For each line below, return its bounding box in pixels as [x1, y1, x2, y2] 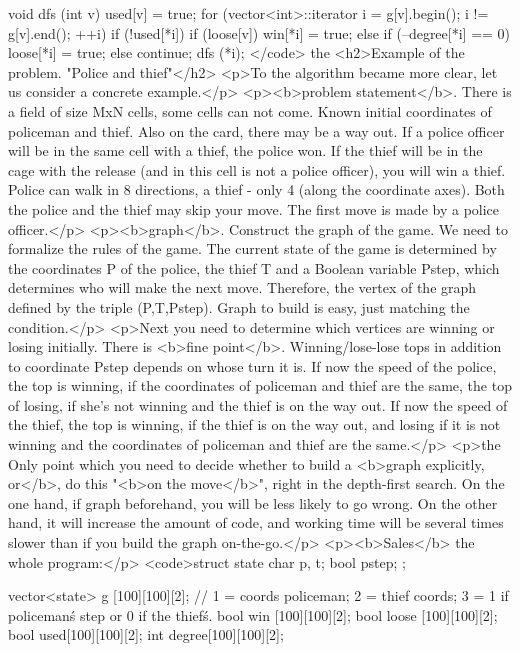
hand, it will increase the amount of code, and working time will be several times [8, 512, 504, 533]
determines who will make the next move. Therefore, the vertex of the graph [8, 277, 477, 298]
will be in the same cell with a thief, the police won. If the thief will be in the [8, 140, 483, 161]
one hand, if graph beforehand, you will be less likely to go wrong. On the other [8, 492, 498, 513]
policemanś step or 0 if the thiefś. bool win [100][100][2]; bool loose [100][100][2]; [8, 604, 498, 625]
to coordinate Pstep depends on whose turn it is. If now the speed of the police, [8, 355, 497, 376]
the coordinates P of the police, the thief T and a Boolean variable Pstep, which [8, 257, 500, 278]
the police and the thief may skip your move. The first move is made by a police [8, 198, 500, 219]
